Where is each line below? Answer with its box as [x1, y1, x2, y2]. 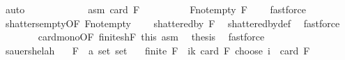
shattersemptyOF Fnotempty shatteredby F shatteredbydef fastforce [5, 15, 340, 30]
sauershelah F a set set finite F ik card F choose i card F [5, 43, 310, 57]
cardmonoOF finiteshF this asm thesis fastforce [38, 29, 265, 44]
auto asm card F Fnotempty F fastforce [5, 2, 306, 16]
